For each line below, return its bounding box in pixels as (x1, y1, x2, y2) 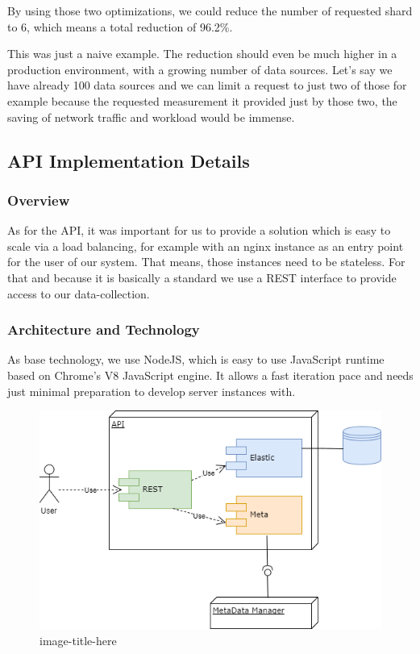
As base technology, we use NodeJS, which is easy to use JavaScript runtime (7, 351, 385, 368)
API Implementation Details (7, 148, 250, 173)
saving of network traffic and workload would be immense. (7, 108, 295, 125)
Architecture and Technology (7, 319, 200, 339)
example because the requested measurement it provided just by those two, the (7, 92, 397, 109)
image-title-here (40, 631, 117, 648)
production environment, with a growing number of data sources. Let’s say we (7, 60, 393, 77)
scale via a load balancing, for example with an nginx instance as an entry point (7, 237, 404, 254)
